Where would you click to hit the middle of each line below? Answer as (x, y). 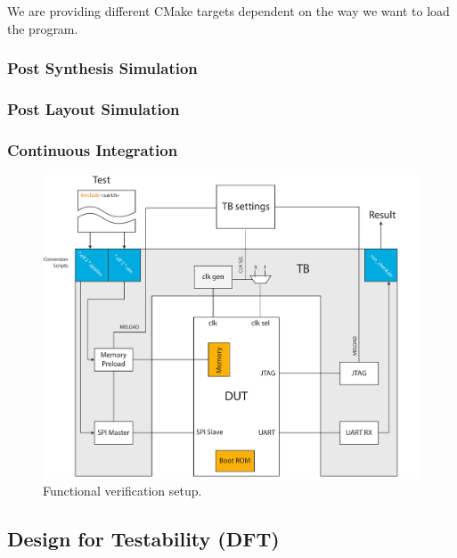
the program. (43, 28)
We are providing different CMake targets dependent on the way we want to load (228, 11)
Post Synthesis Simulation (102, 68)
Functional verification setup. (122, 491)
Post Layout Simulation (94, 108)
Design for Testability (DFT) (143, 539)
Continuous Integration (93, 149)
